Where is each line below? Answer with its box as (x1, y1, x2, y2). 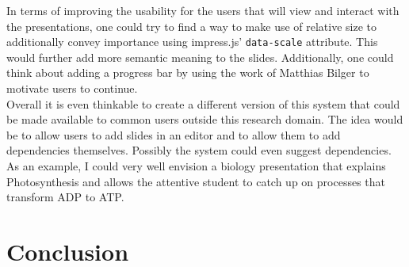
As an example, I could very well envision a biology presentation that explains (6, 158, 386, 174)
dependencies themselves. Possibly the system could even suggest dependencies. (6, 142, 392, 158)
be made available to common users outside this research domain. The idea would (6, 111, 403, 128)
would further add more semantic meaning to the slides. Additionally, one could (6, 48, 394, 65)
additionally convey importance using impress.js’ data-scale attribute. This (6, 33, 378, 50)
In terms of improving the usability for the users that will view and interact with (6, 2, 399, 18)
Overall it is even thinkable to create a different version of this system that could (6, 95, 400, 112)
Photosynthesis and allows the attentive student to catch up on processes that (6, 173, 385, 189)
